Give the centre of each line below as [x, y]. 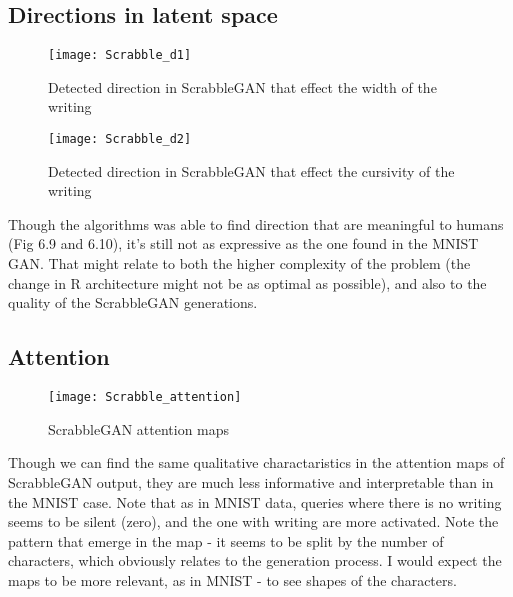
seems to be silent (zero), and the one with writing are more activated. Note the [253, 521]
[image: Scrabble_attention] [145, 397]
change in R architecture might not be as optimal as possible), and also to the [247, 282]
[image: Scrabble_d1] [120, 55]
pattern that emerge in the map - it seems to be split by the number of [226, 540]
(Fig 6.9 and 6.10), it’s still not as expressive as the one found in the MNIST [243, 243]
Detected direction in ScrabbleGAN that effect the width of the [242, 86]
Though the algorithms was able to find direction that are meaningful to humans [256, 223]
